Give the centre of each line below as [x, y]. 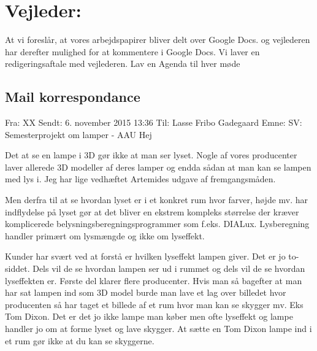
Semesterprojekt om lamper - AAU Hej [78, 134]
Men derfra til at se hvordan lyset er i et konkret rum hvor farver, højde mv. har [157, 200]
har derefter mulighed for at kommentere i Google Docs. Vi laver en [132, 51]
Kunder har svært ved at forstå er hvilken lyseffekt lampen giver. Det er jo [145, 256]
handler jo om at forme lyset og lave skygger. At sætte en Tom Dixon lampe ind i [158, 329]
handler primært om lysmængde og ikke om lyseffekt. [105, 235]
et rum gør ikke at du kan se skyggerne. [80, 340]
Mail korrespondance [73, 97]
